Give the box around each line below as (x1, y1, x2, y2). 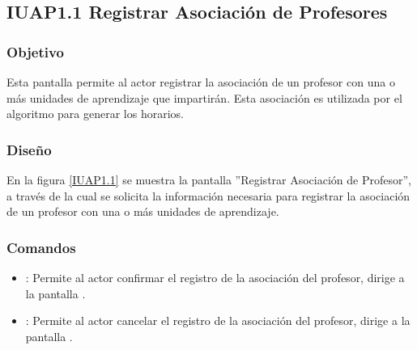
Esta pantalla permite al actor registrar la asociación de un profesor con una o (6, 74, 395, 90)
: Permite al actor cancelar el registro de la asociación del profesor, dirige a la (25, 312, 411, 329)
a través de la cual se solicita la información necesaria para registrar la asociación (6, 187, 411, 204)
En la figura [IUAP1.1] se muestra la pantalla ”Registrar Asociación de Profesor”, (6, 171, 411, 188)
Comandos (6, 237, 76, 257)
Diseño (6, 139, 52, 159)
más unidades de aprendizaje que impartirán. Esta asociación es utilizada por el (6, 89, 402, 106)
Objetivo (6, 41, 64, 61)
